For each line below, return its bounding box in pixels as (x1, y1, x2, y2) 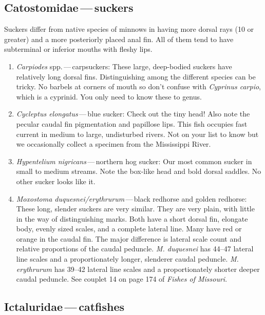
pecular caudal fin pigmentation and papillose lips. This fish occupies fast (16, 118, 248, 129)
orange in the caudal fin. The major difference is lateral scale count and (16, 233, 241, 244)
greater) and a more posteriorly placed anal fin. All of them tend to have (4, 33, 234, 44)
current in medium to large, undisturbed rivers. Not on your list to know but (16, 128, 259, 139)
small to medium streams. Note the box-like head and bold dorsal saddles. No (16, 166, 261, 176)
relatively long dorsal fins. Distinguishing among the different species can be (16, 71, 256, 82)
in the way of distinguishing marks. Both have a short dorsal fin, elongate (16, 213, 248, 224)
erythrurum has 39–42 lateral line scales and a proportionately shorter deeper (16, 263, 260, 274)
